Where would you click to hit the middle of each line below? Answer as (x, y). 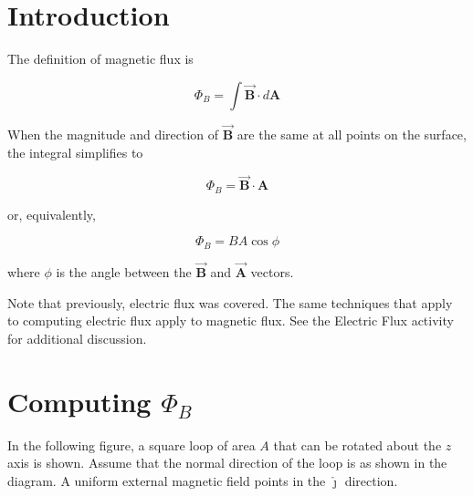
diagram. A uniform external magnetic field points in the (167, 480)
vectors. (272, 272)
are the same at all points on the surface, (352, 134)
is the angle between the (124, 272)
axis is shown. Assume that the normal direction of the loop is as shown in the (227, 463)
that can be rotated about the (357, 444)
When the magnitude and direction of (113, 134)
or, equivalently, (52, 214)
